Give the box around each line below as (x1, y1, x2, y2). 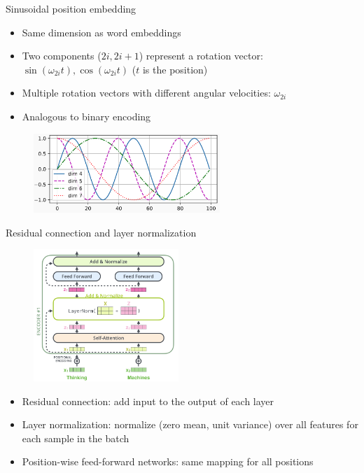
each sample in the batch (22, 430, 129, 445)
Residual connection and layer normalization (6, 225, 197, 239)
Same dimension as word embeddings (22, 24, 181, 39)
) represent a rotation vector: (139, 48, 263, 63)
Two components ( (22, 48, 101, 63)
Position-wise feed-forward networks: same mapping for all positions (22, 454, 314, 469)
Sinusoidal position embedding (6, 1, 136, 15)
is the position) (142, 62, 208, 76)
